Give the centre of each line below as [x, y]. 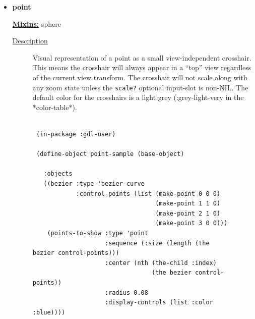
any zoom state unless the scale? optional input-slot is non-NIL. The [140, 87]
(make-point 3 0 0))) [192, 223]
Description [30, 41]
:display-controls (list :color [159, 303]
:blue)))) [49, 312]
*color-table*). [55, 107]
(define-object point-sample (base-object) [110, 154]
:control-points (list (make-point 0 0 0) [148, 194]
